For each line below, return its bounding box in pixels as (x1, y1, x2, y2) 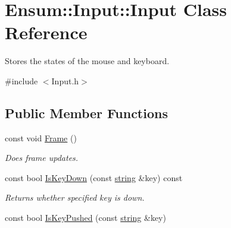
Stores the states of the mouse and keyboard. (5, 55, 170, 67)
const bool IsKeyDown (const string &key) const (5, 171, 183, 183)
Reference (5, 20, 88, 45)
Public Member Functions (5, 103, 168, 122)
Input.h (51, 74, 79, 87)
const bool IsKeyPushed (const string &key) (5, 211, 166, 224)
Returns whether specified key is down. (5, 191, 145, 204)
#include (5, 74, 38, 87)
